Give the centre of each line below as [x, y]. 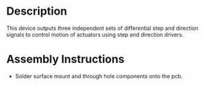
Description [37, 11]
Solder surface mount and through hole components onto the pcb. [99, 76]
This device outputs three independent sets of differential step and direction [102, 28]
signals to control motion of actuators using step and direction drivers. [95, 34]
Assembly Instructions [65, 59]
